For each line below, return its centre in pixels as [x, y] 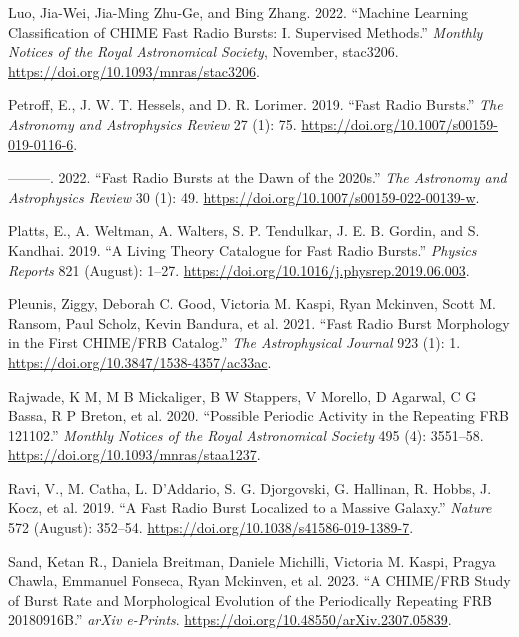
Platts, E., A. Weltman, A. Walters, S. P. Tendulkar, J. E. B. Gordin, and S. [244, 230]
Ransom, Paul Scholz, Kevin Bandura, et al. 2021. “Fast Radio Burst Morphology [259, 322]
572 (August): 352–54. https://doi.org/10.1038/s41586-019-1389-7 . [211, 527]
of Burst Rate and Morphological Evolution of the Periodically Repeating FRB [250, 599]
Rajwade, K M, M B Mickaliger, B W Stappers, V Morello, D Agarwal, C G [242, 395]
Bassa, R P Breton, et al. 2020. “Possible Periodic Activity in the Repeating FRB [258, 415]
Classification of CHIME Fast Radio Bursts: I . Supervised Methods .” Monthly [245, 31]
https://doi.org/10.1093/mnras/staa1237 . [134, 454]
